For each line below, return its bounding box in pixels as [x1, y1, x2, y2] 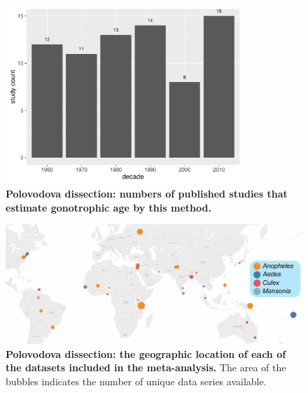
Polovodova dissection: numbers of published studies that [6, 186, 288, 200]
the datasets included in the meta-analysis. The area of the [6, 360, 286, 375]
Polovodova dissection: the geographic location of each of [6, 346, 286, 361]
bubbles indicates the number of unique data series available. [6, 373, 267, 388]
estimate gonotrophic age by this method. [6, 200, 211, 214]
